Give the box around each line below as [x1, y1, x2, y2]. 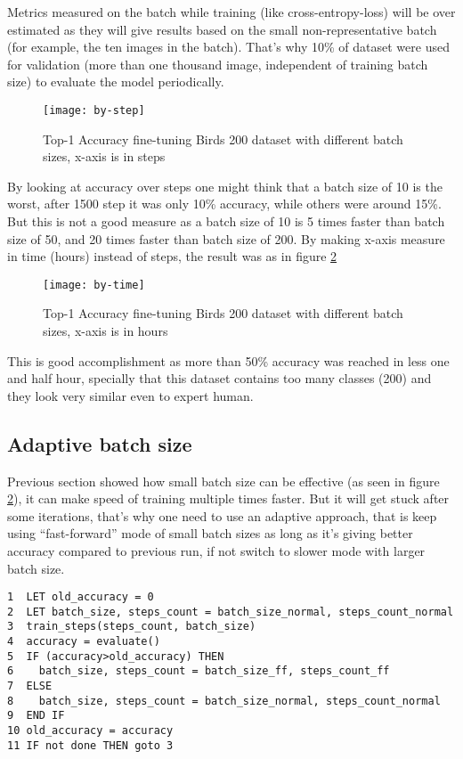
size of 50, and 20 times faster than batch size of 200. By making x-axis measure [7, 229, 445, 248]
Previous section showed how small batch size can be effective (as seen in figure [7, 471, 440, 490]
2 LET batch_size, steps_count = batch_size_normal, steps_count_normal [7, 605, 454, 618]
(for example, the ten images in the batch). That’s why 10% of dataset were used [7, 37, 450, 56]
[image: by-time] [43, 278, 145, 291]
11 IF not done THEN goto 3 [7, 739, 174, 752]
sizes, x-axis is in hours [43, 322, 168, 340]
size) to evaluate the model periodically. [7, 72, 224, 91]
